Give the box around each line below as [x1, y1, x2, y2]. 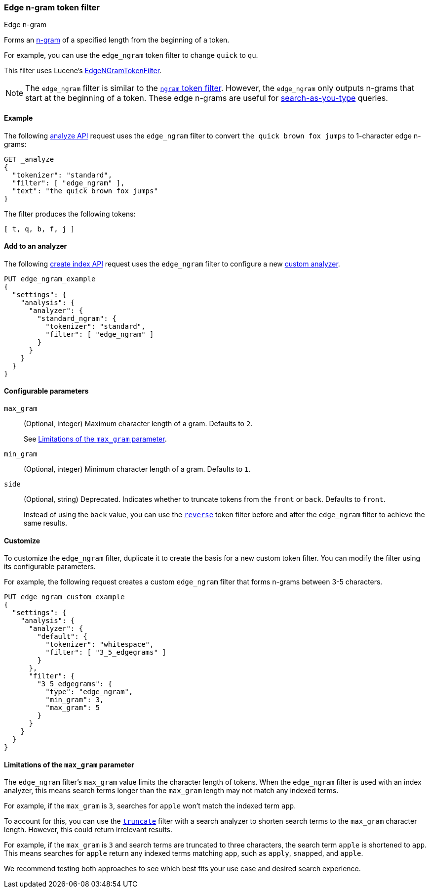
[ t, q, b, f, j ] [4, 224, 75, 233]
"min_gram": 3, [45, 696, 104, 704]
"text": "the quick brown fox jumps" [12, 186, 158, 195]
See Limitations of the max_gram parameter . [24, 435, 167, 444]
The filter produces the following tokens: [4, 209, 136, 218]
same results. [24, 519, 67, 528]
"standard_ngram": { [37, 314, 117, 322]
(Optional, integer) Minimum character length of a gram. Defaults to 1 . [24, 465, 251, 474]
